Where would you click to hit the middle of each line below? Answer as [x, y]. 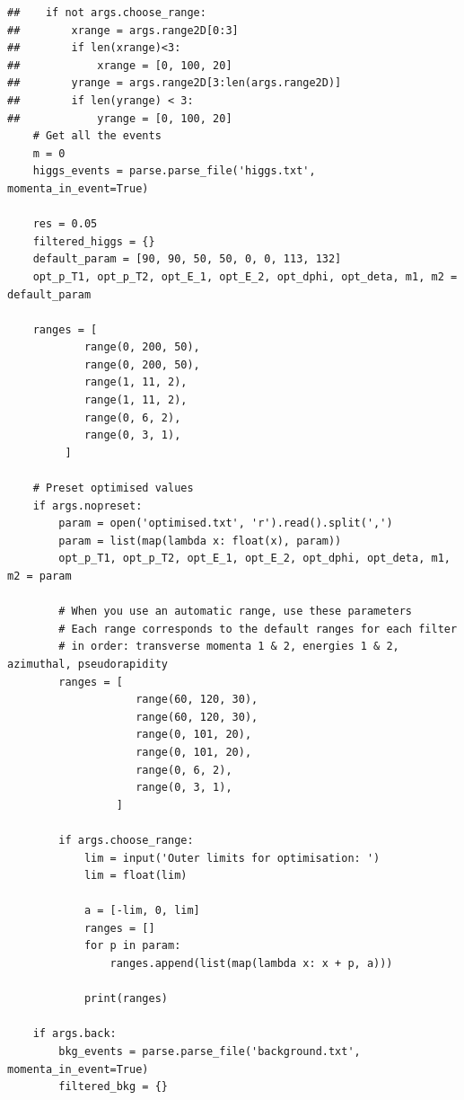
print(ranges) [126, 999]
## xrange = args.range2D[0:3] [123, 30]
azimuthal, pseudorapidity [88, 664]
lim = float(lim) [136, 876]
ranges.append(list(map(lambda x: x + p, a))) [251, 964]
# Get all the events [97, 136]
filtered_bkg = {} [113, 1087]
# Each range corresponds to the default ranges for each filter [258, 629]
